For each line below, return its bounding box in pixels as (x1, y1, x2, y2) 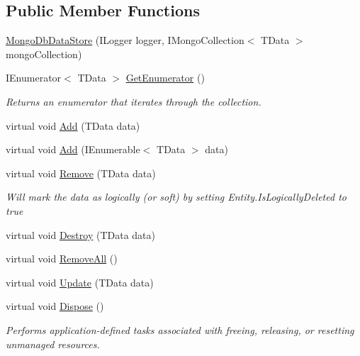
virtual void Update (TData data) (6, 274, 154, 289)
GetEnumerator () (125, 70, 205, 85)
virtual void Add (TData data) (6, 118, 140, 133)
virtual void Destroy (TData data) (6, 227, 155, 242)
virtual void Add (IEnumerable (6, 142, 140, 157)
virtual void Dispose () (6, 299, 104, 313)
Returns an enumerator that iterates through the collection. (6, 94, 261, 109)
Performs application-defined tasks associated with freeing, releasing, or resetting (6, 322, 354, 337)
